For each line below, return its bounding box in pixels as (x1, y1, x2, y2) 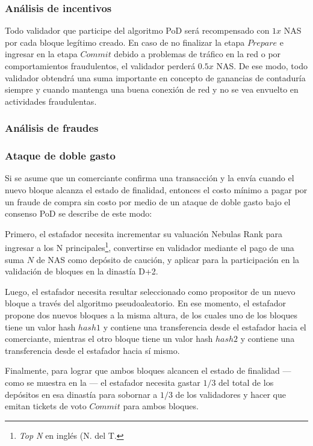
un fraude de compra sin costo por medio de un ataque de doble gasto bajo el (5, 195, 291, 208)
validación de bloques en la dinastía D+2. (5, 265, 158, 277)
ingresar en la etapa (5, 48, 78, 60)
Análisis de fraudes (5, 120, 99, 135)
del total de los (218, 376, 274, 388)
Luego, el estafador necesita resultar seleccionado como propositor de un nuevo (5, 285, 296, 297)
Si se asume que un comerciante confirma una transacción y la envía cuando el (5, 172, 294, 184)
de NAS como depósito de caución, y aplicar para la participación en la (36, 253, 300, 265)
